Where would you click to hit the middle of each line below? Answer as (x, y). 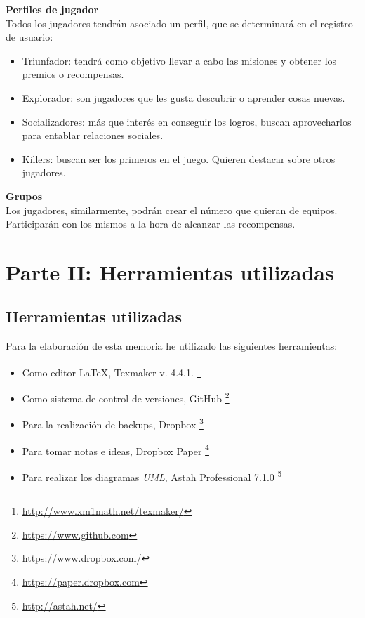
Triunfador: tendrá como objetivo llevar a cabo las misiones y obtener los (179, 60)
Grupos (24, 196)
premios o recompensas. (73, 74)
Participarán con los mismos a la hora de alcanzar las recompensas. (151, 224)
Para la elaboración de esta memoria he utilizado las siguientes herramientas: (172, 346)
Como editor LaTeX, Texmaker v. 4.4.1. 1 (112, 371)
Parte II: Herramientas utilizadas (170, 271)
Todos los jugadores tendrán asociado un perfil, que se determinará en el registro (179, 23)
